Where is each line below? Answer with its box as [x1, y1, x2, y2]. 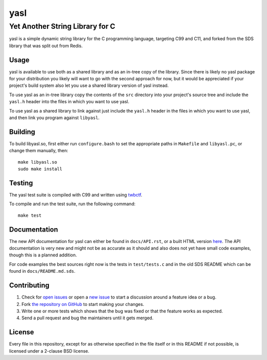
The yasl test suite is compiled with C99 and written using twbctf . [9, 192, 143, 198]
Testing [9, 179, 33, 187]
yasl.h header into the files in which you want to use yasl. [9, 99, 130, 105]
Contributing [9, 281, 49, 290]
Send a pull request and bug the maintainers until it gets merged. [21, 315, 154, 321]
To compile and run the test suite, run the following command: [9, 201, 135, 207]
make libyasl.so [18, 159, 57, 165]
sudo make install [18, 166, 63, 172]
